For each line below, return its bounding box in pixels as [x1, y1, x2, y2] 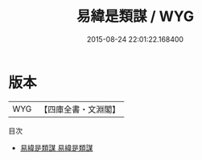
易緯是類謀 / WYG [76, 7, 195, 26]
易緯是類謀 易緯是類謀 [19, 142, 93, 153]
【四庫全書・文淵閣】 [39, 104, 121, 115]
